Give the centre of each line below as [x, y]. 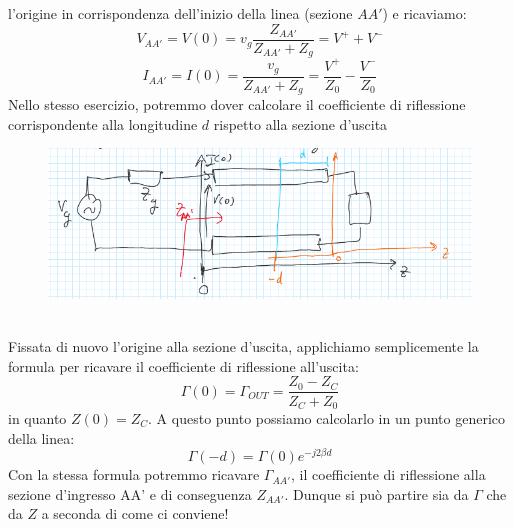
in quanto [37, 417]
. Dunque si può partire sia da [376, 493]
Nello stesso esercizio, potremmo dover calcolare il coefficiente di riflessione [237, 104]
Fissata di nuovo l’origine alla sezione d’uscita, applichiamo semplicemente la [243, 346]
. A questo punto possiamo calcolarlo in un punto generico [326, 417]
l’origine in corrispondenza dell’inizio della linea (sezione [180, 13]
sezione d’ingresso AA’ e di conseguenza [130, 493]
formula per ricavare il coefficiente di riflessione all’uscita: [183, 365]
